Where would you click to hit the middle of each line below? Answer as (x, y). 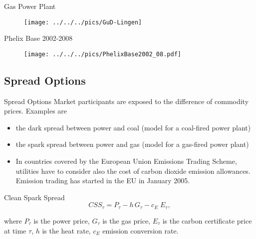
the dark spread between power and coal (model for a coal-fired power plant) (133, 127)
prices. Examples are (36, 111)
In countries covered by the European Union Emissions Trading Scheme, (126, 161)
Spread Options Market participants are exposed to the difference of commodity (127, 101)
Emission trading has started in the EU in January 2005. (103, 180)
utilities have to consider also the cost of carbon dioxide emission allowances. (133, 171)
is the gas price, (126, 220)
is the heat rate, (66, 230)
